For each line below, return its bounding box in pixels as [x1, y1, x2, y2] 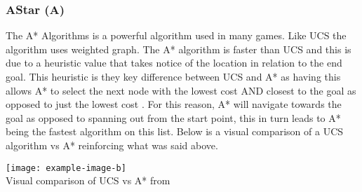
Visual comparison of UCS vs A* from [6, 173, 170, 188]
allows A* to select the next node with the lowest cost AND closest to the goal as [6, 83, 356, 97]
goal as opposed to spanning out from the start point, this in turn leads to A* [6, 110, 341, 125]
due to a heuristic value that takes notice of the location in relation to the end [6, 55, 342, 70]
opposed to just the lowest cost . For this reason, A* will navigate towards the [6, 97, 342, 111]
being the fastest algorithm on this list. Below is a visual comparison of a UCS [6, 124, 344, 139]
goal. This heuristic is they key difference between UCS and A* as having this [6, 69, 341, 83]
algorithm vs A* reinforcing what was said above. [6, 137, 218, 152]
